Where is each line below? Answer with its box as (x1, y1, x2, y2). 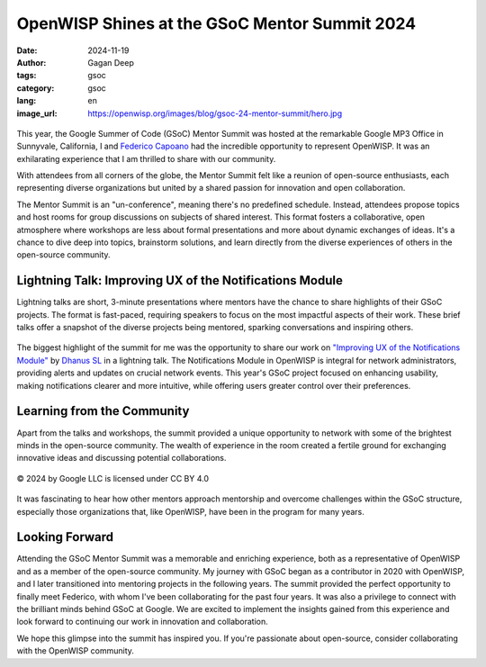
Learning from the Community (16, 403, 190, 419)
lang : (16, 95, 37, 106)
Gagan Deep (87, 57, 134, 68)
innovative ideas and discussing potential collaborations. (16, 453, 227, 464)
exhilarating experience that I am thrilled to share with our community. (16, 153, 276, 164)
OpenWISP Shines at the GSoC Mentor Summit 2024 (16, 14, 417, 33)
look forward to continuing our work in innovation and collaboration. (16, 617, 269, 627)
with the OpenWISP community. (16, 645, 135, 656)
